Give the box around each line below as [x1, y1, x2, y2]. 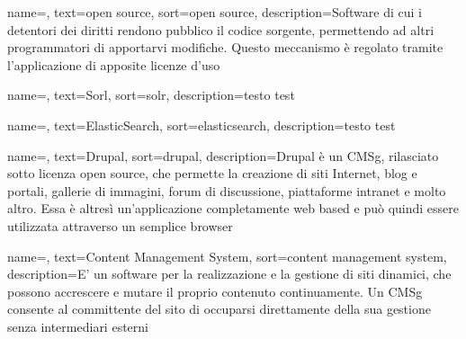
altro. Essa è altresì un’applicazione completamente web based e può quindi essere [7, 199, 460, 218]
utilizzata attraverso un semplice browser [7, 216, 233, 235]
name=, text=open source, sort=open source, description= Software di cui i [7, 3, 422, 21]
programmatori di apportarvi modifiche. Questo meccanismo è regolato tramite [7, 38, 444, 57]
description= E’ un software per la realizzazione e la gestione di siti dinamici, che [7, 264, 452, 283]
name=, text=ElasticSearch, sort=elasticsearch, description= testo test [7, 115, 396, 134]
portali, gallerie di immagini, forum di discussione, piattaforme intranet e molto [7, 181, 446, 200]
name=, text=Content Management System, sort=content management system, [7, 246, 447, 265]
